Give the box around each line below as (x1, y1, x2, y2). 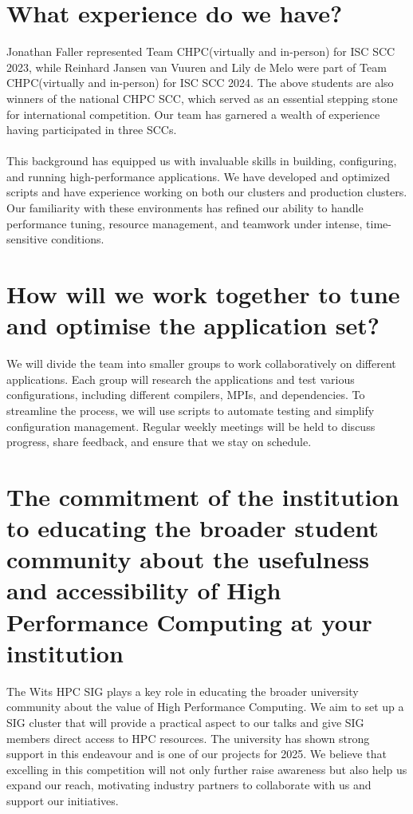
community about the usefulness (6, 543, 369, 575)
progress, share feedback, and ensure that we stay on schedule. (6, 433, 312, 450)
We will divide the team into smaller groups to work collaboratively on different (6, 355, 396, 372)
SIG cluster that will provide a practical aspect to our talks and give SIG (6, 713, 364, 730)
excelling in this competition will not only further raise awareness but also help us (6, 761, 407, 777)
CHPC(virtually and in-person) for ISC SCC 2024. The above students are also (6, 74, 394, 91)
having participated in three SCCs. (6, 121, 177, 138)
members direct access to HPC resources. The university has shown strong (6, 729, 370, 746)
